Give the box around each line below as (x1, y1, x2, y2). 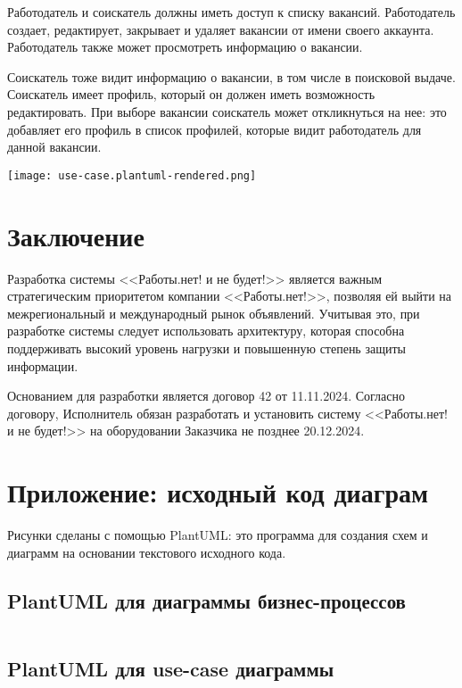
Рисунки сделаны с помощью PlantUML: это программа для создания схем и (7, 526, 428, 543)
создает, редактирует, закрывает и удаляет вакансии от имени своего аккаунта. (7, 20, 434, 38)
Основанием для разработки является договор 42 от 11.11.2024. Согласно (7, 386, 406, 405)
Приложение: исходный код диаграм (7, 474, 429, 510)
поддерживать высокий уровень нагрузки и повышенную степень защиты (7, 338, 406, 357)
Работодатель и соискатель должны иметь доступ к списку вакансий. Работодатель (7, 3, 456, 21)
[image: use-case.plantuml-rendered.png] (7, 169, 257, 182)
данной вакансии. (7, 137, 102, 156)
